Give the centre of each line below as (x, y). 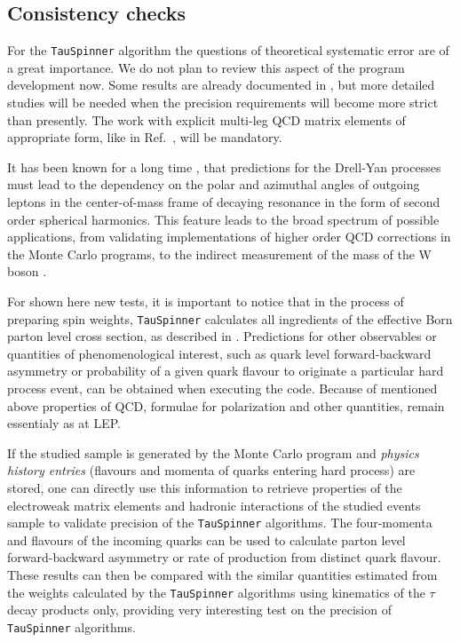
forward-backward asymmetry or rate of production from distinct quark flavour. (224, 557)
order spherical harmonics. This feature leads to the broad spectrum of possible (223, 219)
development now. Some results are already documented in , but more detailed (221, 85)
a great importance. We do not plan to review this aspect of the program (206, 67)
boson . (27, 271)
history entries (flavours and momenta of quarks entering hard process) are (211, 470)
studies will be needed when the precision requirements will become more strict (223, 103)
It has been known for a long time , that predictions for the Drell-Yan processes (224, 166)
